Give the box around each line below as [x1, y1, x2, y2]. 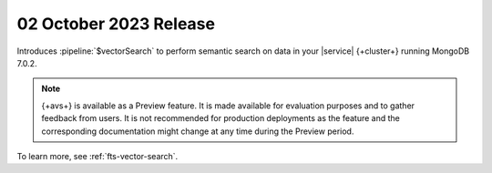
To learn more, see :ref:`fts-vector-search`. [16, 150, 179, 161]
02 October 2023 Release [16, 14, 216, 34]
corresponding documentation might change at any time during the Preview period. [41, 126, 354, 137]
